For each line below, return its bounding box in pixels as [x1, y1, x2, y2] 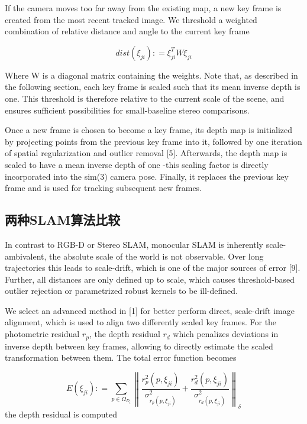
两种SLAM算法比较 [5, 211, 121, 229]
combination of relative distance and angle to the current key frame [5, 25, 250, 37]
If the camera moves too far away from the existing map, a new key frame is [5, 2, 282, 14]
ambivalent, [5, 250, 47, 262]
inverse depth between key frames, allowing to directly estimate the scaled [5, 339, 273, 352]
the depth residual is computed [5, 407, 117, 420]
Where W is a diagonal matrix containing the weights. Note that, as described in [5, 69, 298, 81]
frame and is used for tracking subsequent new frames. [5, 182, 202, 194]
